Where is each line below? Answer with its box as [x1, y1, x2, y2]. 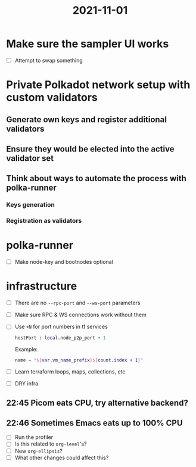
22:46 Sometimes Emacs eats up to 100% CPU [6, 418, 183, 428]
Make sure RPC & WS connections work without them [14, 311, 147, 319]
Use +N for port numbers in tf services [14, 323, 108, 331]
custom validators [6, 91, 98, 104]
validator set [6, 153, 54, 163]
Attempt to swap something [14, 57, 83, 64]
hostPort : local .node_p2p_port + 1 [14, 335, 106, 341]
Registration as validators [6, 217, 82, 225]
